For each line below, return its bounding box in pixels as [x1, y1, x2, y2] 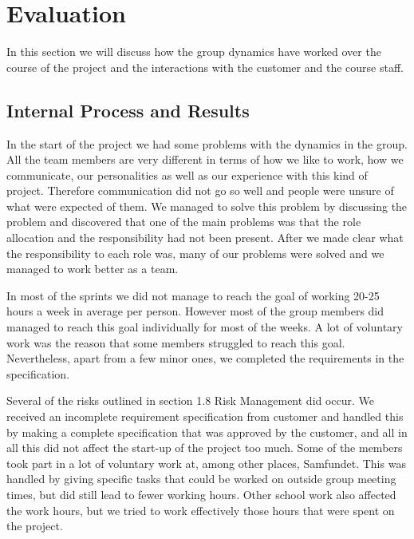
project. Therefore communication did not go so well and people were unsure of [6, 182, 394, 199]
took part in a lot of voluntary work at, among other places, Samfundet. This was [6, 454, 406, 471]
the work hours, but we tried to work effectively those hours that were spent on [6, 501, 395, 518]
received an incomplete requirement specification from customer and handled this [6, 408, 404, 425]
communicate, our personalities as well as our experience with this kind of [6, 166, 368, 183]
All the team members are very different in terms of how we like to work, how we [6, 151, 404, 168]
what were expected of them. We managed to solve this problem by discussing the [6, 197, 408, 214]
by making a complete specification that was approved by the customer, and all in [6, 423, 408, 440]
